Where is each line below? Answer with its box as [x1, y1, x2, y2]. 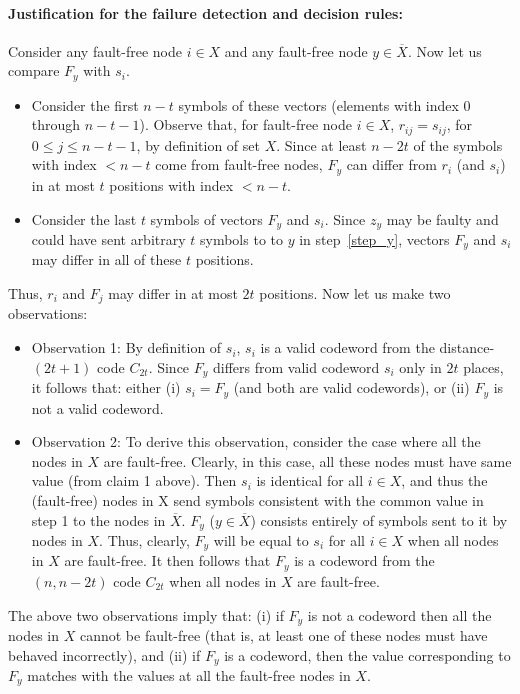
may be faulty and [386, 208, 499, 229]
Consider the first [31, 94, 139, 115]
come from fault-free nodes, [155, 154, 323, 175]
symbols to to [200, 228, 283, 249]
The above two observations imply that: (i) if [8, 604, 284, 625]
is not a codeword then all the [307, 604, 492, 625]
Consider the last [31, 208, 137, 229]
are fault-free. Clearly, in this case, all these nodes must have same [103, 450, 512, 471]
